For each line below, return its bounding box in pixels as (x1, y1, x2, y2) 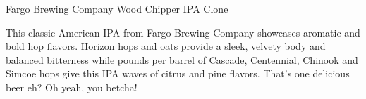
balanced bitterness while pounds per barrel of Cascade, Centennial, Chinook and (6, 52, 358, 67)
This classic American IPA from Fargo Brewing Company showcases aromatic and (6, 25, 360, 39)
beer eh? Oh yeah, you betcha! (6, 79, 138, 94)
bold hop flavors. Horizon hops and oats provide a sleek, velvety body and (6, 39, 326, 53)
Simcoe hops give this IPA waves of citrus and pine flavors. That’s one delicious (6, 66, 350, 81)
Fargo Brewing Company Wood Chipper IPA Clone (6, 1, 228, 15)
